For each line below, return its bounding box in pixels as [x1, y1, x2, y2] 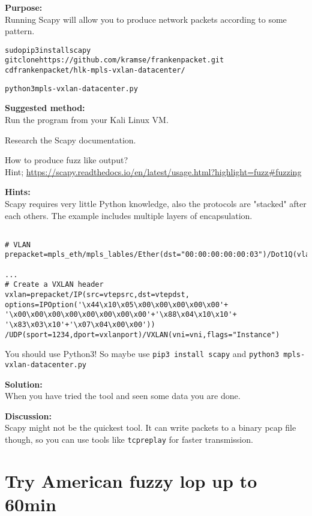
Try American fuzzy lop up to [5, 468, 257, 493]
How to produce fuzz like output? [5, 154, 128, 166]
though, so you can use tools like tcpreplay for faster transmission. [5, 433, 253, 446]
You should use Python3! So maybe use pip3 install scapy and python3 [5, 347, 280, 360]
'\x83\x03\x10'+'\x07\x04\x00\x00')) [5, 320, 155, 329]
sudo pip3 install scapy [5, 46, 91, 55]
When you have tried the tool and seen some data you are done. [5, 389, 241, 402]
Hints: [5, 185, 31, 198]
